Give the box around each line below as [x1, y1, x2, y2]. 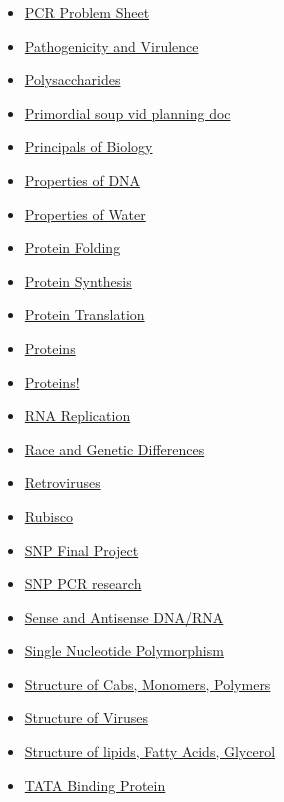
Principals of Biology [24, 136, 153, 157]
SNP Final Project [24, 539, 139, 560]
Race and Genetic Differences [24, 438, 205, 459]
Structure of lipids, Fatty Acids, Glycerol [24, 741, 276, 762]
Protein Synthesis [24, 270, 132, 291]
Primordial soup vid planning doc [24, 102, 231, 123]
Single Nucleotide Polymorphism [24, 640, 224, 661]
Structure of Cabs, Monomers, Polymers [24, 673, 271, 694]
